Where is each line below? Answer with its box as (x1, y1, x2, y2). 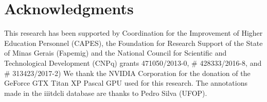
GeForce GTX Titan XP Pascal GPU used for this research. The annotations (4, 78, 247, 88)
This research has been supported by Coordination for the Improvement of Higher (4, 28, 263, 38)
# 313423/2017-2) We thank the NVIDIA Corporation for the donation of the (4, 67, 251, 78)
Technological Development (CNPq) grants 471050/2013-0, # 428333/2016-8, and (4, 57, 262, 68)
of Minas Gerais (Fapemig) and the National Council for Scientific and (4, 47, 227, 58)
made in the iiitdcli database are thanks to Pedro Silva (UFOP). (4, 87, 207, 98)
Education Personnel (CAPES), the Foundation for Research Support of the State (4, 37, 263, 48)
